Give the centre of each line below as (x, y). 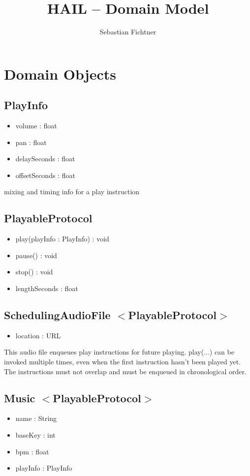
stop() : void (34, 272)
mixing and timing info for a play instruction (72, 192)
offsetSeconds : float (45, 175)
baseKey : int (35, 435)
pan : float (31, 142)
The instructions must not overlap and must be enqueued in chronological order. (125, 371)
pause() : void (36, 255)
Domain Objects (60, 74)
